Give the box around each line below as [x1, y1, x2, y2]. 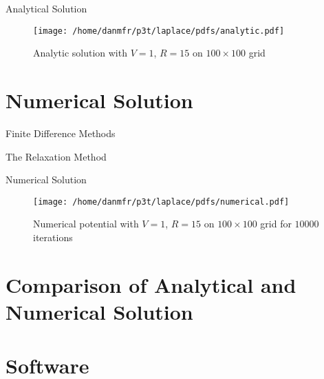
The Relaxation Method [6, 149, 107, 163]
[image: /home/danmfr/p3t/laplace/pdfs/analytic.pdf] [33, 25, 285, 36]
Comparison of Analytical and [6, 270, 296, 298]
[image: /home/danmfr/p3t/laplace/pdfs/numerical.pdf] [33, 196, 290, 207]
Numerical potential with [33, 216, 139, 231]
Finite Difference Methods [6, 125, 116, 140]
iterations [33, 230, 73, 244]
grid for [260, 216, 292, 231]
